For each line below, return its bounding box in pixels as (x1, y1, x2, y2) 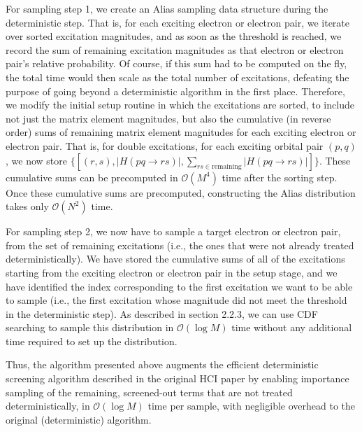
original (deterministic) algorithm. (6, 412, 152, 426)
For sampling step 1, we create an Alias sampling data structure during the (6, 1, 328, 15)
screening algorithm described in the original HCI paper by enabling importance (6, 371, 349, 386)
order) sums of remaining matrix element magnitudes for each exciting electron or (6, 125, 356, 139)
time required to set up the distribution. (6, 333, 178, 348)
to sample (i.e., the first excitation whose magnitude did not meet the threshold (6, 293, 347, 307)
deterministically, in (6, 398, 90, 413)
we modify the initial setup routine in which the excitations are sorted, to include (6, 97, 354, 112)
